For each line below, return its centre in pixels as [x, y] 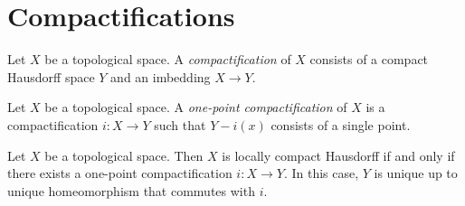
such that [180, 124]
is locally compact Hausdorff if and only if [338, 155]
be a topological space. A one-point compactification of [196, 107]
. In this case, [321, 173]
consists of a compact [369, 59]
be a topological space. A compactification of [168, 59]
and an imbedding [161, 76]
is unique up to [416, 173]
